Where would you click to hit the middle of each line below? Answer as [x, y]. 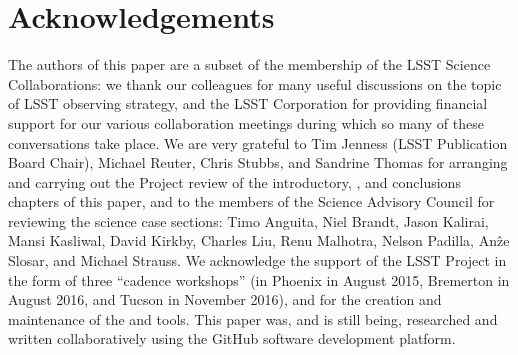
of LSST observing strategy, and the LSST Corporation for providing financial [248, 103]
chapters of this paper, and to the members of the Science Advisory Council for [251, 201]
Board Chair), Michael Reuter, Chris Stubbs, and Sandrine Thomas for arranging [258, 162]
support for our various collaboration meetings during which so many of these [246, 122]
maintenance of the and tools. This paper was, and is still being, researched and [253, 318]
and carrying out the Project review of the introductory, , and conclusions [234, 181]
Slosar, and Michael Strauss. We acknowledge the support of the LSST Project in [257, 260]
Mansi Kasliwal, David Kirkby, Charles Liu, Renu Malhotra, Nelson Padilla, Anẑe [259, 240]
